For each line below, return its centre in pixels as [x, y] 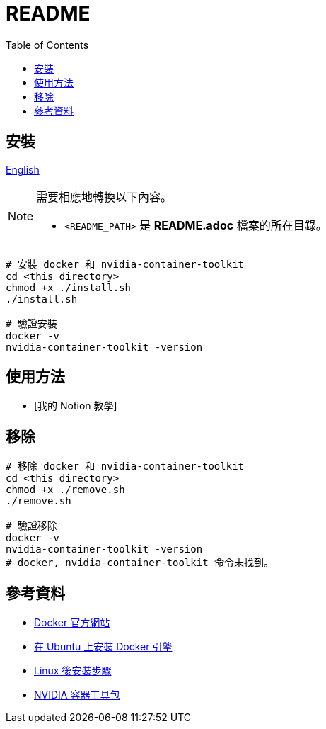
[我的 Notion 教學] [76, 406]
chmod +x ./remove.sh [65, 490]
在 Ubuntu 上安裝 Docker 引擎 [103, 647]
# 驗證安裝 [31, 323]
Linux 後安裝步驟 [73, 671]
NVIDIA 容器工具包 [77, 695]
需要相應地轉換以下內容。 [104, 197]
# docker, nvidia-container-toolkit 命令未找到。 [140, 563]
